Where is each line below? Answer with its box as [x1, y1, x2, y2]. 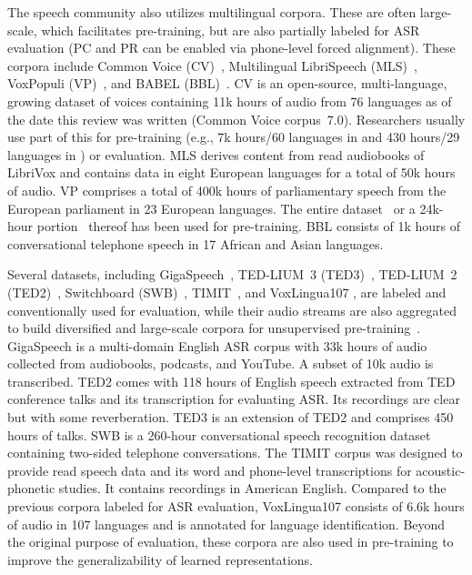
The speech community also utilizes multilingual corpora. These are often [7, 3, 417, 21]
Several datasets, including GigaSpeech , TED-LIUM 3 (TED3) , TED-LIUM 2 [7, 265, 457, 284]
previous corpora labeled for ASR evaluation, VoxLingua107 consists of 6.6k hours [7, 497, 465, 516]
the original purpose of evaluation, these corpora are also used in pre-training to [7, 532, 454, 551]
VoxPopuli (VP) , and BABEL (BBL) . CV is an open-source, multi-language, [7, 74, 447, 93]
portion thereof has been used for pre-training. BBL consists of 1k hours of [36, 217, 460, 236]
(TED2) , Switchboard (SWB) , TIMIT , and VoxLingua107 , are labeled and [7, 282, 447, 301]
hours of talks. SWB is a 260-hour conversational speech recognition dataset [7, 425, 431, 444]
